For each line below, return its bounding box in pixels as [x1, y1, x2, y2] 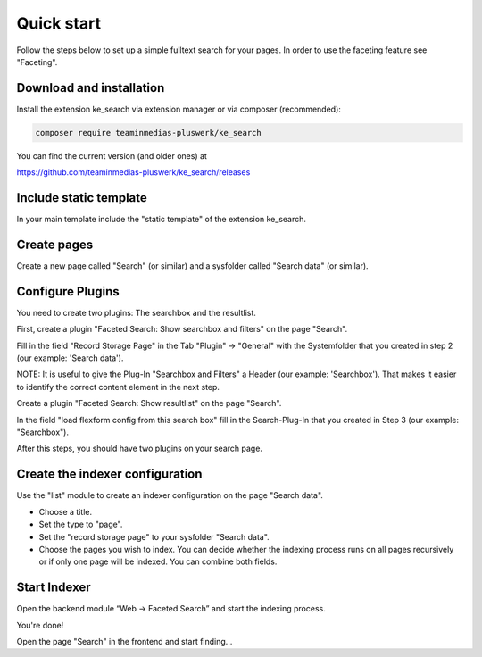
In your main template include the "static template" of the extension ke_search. [16, 214, 307, 225]
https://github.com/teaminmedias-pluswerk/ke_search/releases [16, 167, 251, 178]
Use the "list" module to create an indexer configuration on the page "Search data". [16, 490, 323, 501]
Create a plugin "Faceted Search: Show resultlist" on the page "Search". [16, 398, 282, 409]
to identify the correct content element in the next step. [16, 381, 220, 392]
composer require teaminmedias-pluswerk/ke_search [35, 128, 262, 137]
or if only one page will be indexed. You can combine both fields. [38, 556, 278, 567]
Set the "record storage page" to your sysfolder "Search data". [38, 531, 270, 542]
